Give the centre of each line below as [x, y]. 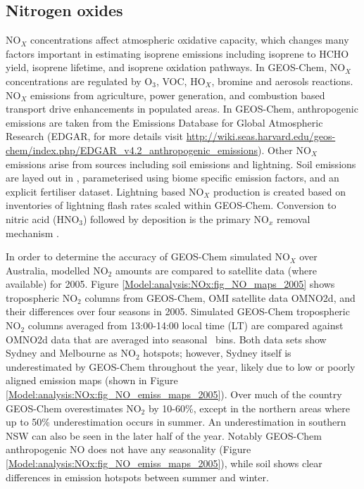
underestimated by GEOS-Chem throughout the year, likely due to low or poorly [181, 366]
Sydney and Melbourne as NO [71, 353]
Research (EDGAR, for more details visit [95, 136]
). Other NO [284, 150]
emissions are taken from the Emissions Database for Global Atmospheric [164, 122]
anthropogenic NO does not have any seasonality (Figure [128, 449]
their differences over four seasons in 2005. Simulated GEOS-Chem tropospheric [178, 311]
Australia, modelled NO [57, 270]
